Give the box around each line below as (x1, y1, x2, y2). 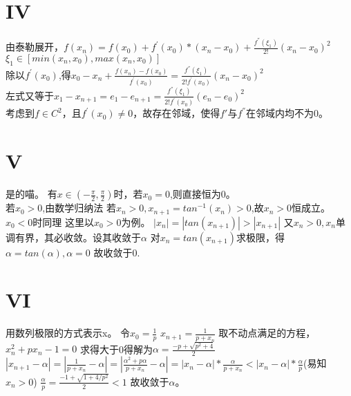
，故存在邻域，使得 (133, 106, 220, 120)
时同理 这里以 (32, 214, 95, 229)
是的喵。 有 (6, 187, 57, 201)
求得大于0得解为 (79, 341, 153, 356)
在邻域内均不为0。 (246, 106, 329, 120)
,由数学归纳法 (42, 200, 104, 215)
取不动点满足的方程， (218, 326, 316, 340)
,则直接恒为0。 (169, 187, 236, 201)
